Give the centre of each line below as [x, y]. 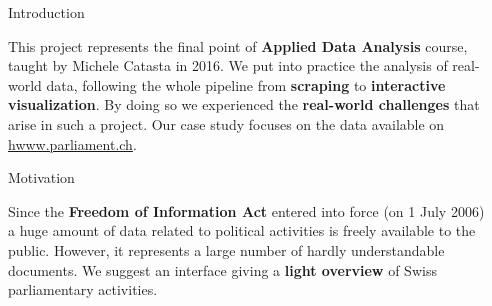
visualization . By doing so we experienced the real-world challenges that [244, 104]
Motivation [41, 177]
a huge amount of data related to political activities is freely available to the [242, 230]
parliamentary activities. [83, 289]
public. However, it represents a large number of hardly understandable [226, 249]
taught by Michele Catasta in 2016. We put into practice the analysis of [228, 65]
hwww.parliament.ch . [72, 143]
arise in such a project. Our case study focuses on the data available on [226, 123]
